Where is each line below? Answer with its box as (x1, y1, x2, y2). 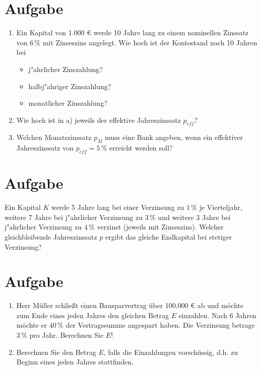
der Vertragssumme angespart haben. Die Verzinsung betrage (66, 320, 255, 330)
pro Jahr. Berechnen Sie (29, 330, 104, 340)
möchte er (16, 320, 47, 330)
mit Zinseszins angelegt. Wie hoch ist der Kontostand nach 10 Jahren (42, 37, 257, 47)
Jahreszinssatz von (16, 142, 74, 153)
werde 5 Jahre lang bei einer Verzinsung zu (51, 202, 184, 212)
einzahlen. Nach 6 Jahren (178, 310, 256, 320)
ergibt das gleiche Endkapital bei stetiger (105, 231, 232, 242)
